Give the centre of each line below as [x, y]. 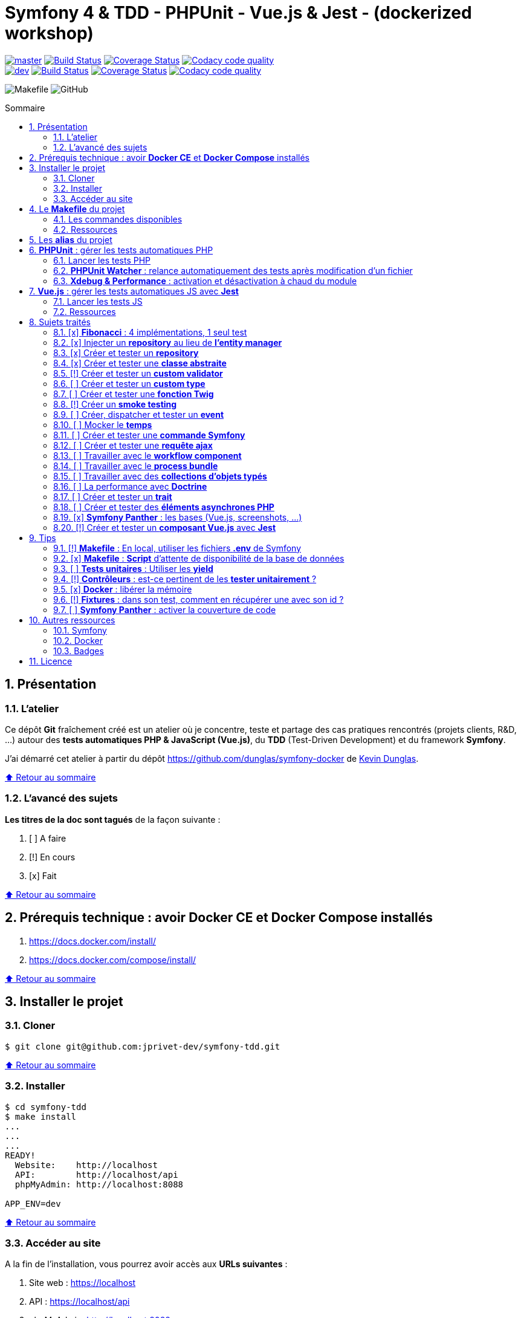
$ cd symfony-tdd [46, 1107]
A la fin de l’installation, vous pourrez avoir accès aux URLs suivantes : [146, 1264]
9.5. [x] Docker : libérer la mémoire [123, 589]
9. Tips [43, 537]
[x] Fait [43, 875]
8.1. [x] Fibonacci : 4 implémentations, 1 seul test [150, 332]
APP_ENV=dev [33, 1203]
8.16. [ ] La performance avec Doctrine [130, 486]
